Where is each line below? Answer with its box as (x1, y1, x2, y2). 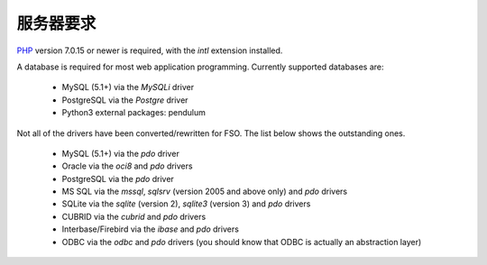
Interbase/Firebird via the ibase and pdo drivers (61, 224, 239, 234)
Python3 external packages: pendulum (61, 107, 207, 118)
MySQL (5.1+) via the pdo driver (61, 148, 179, 159)
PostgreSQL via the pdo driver (61, 173, 175, 184)
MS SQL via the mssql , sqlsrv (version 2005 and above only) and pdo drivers (61, 186, 347, 197)
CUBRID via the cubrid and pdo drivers (61, 211, 207, 222)
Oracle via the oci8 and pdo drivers (61, 160, 193, 171)
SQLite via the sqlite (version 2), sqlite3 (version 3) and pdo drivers (61, 198, 311, 209)
